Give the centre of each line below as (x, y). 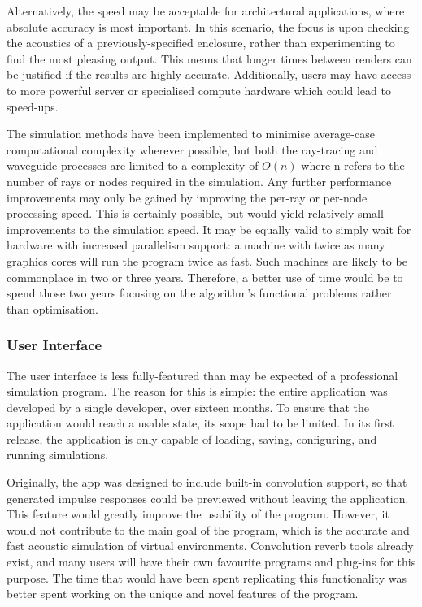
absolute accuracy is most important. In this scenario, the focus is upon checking (208, 26)
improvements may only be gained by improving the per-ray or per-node (187, 197)
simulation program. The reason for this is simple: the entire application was (197, 391)
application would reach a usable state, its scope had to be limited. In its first (200, 423)
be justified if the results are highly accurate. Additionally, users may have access (209, 74)
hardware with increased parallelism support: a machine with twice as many (196, 245)
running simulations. (58, 455)
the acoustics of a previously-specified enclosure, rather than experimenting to (201, 43)
